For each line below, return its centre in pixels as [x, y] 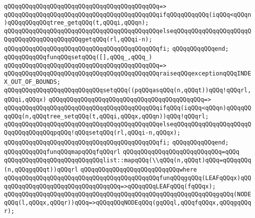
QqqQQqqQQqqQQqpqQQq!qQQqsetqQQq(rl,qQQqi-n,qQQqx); [92, 132]
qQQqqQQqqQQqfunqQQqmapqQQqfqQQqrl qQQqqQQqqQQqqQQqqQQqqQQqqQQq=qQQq [122, 152]
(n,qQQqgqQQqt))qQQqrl [41, 170]
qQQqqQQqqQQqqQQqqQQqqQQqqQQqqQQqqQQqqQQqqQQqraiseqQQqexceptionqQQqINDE [128, 74]
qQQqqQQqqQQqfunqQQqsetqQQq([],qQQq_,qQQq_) [78, 57]
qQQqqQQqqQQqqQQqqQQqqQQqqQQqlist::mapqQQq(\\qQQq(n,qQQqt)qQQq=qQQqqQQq [128, 160]
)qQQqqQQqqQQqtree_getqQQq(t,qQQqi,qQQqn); [76, 23]
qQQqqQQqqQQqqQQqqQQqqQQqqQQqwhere [139, 170]
